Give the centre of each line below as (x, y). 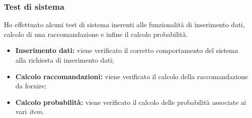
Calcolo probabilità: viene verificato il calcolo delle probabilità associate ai (131, 102)
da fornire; (31, 86)
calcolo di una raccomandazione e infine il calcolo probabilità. (96, 34)
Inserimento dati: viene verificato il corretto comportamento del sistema (127, 50)
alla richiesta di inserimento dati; (65, 60)
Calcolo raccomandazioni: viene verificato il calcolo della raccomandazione (132, 76)
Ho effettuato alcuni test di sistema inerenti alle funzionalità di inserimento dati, (125, 25)
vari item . (30, 111)
